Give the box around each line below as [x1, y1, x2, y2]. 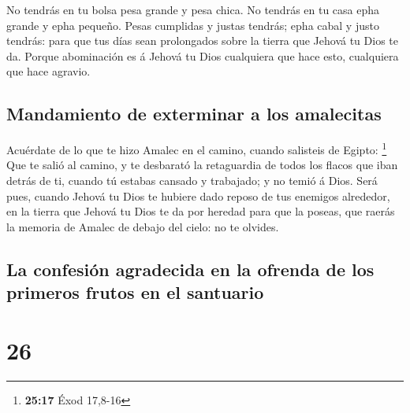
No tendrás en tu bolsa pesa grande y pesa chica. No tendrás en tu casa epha [6, 2, 380, 17]
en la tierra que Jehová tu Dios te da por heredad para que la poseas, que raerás [6, 203, 395, 219]
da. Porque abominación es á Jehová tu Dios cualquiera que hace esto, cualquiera [6, 47, 399, 64]
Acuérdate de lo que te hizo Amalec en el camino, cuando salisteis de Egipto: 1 [6, 139, 387, 157]
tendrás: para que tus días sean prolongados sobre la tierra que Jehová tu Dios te [6, 32, 398, 49]
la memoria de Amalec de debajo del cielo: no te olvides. [6, 218, 279, 234]
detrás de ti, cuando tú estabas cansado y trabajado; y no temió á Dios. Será [6, 172, 378, 189]
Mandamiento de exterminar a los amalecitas [6, 101, 382, 126]
